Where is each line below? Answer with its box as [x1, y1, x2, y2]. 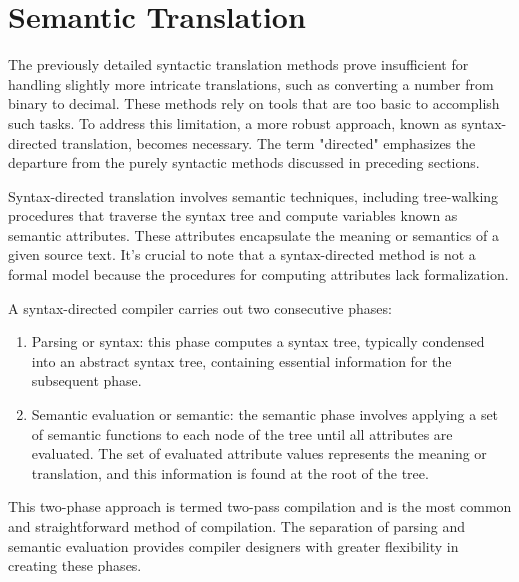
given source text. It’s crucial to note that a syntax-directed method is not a [8, 244, 476, 265]
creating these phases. [8, 555, 142, 576]
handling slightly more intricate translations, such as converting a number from [8, 73, 494, 94]
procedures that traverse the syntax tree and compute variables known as [8, 205, 458, 226]
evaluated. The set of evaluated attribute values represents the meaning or [31, 443, 487, 464]
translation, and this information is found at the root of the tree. [31, 462, 429, 483]
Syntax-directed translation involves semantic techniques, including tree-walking [8, 185, 499, 206]
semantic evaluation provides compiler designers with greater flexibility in [8, 535, 459, 556]
